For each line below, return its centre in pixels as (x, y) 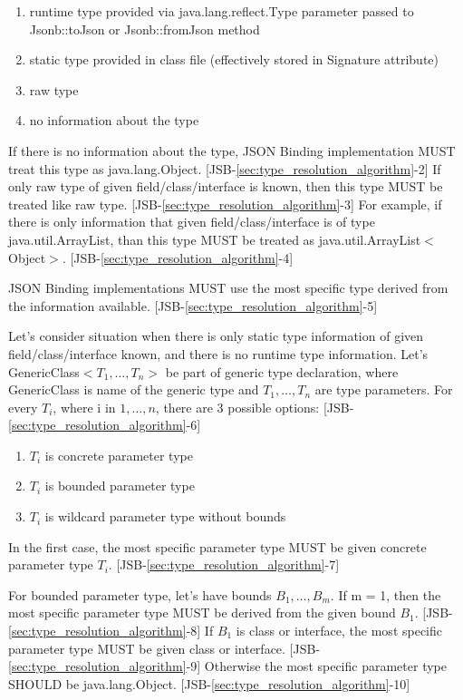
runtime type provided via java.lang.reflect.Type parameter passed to (222, 11)
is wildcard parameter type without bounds (165, 516)
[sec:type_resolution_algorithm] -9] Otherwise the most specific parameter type (227, 666)
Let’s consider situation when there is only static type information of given (216, 336)
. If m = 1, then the (386, 594)
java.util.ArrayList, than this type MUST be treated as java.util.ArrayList (215, 239)
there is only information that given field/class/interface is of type (192, 222)
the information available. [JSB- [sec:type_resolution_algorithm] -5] (193, 305)
